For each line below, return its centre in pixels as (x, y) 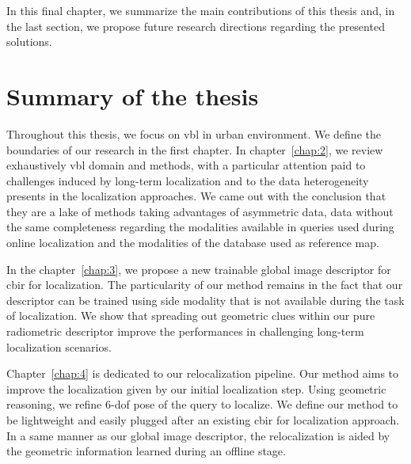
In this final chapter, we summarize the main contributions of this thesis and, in (201, 10)
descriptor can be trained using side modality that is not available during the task (205, 300)
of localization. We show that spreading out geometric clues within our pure (191, 316)
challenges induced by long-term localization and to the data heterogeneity (188, 180)
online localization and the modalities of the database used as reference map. (193, 243)
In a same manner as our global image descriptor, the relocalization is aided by (198, 435)
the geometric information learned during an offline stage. (146, 451)
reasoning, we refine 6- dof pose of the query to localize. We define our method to (202, 404)
